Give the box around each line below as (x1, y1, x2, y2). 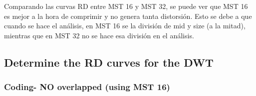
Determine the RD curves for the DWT (4, 54, 214, 70)
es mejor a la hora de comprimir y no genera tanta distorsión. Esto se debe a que (4, 10, 252, 21)
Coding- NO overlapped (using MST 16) (4, 81, 170, 93)
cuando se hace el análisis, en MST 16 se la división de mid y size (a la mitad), (4, 20, 246, 31)
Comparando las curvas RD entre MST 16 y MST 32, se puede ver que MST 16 (4, 1, 248, 11)
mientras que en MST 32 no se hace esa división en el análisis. (4, 30, 194, 40)
